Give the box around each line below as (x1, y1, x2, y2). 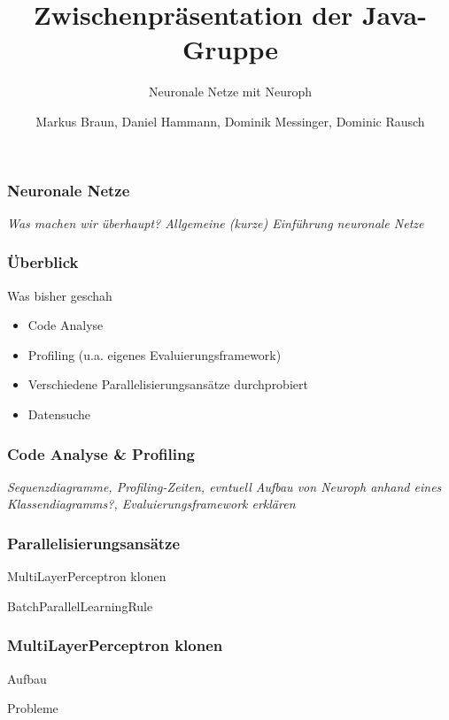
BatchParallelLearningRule (7, 596, 153, 615)
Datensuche (27, 404, 91, 423)
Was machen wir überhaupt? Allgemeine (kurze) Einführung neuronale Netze (7, 213, 424, 232)
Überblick (7, 251, 79, 273)
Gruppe (182, 31, 278, 67)
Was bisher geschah (7, 286, 112, 304)
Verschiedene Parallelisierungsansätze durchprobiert (27, 375, 308, 394)
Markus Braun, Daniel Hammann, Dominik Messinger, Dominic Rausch (35, 111, 425, 130)
